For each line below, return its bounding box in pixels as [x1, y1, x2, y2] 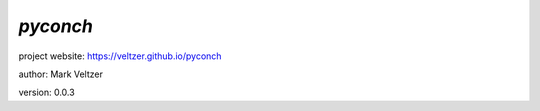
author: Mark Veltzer [18, 68, 104, 80]
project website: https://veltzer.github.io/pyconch [18, 50, 222, 62]
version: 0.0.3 [18, 86, 75, 99]
